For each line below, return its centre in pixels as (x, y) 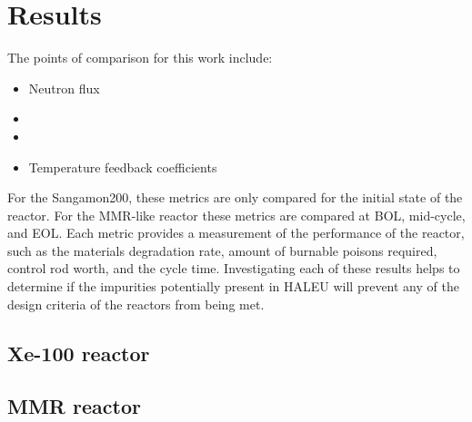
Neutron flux (64, 88)
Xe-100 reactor (79, 353)
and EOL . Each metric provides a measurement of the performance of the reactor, (236, 233)
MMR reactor (74, 406)
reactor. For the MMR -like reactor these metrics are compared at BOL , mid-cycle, (236, 215)
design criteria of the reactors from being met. (136, 304)
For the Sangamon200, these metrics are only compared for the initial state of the (235, 197)
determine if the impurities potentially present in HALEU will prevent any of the (233, 286)
